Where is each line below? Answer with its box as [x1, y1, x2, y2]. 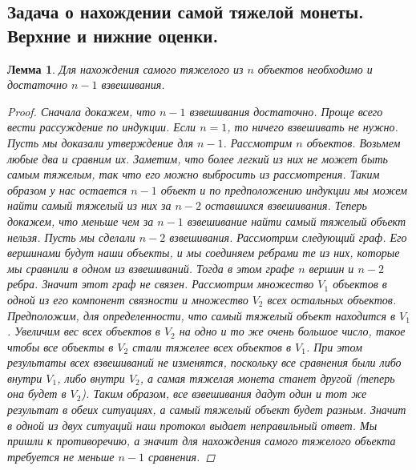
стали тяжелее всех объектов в [132, 338, 292, 355]
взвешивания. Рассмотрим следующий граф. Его [169, 228, 407, 245]
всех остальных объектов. [267, 291, 397, 307]
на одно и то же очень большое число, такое [179, 323, 406, 339]
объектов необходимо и [257, 60, 373, 77]
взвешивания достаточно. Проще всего [189, 102, 383, 119]
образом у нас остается [7, 181, 127, 198]
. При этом [305, 338, 362, 355]
